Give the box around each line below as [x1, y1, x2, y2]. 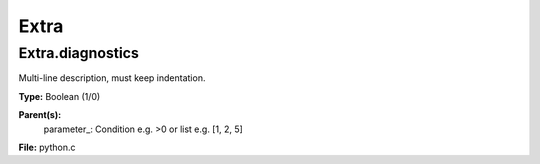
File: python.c [18, 141, 76, 153]
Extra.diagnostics [18, 44, 139, 62]
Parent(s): [18, 109, 62, 121]
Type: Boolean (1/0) [18, 90, 101, 102]
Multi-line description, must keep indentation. [18, 72, 206, 84]
